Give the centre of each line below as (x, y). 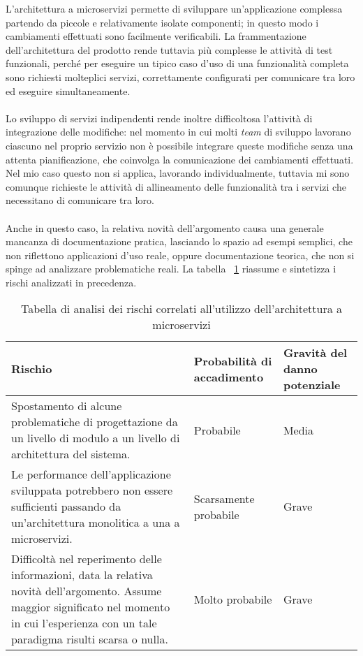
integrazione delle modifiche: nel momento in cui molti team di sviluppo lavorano (178, 132)
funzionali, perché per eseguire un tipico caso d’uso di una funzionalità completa (177, 63)
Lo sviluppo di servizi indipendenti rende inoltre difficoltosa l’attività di (159, 118)
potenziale (312, 385)
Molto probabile (233, 599)
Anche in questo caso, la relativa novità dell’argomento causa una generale (165, 227)
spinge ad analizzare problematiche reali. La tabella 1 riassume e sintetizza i (171, 269)
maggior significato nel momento (91, 607)
